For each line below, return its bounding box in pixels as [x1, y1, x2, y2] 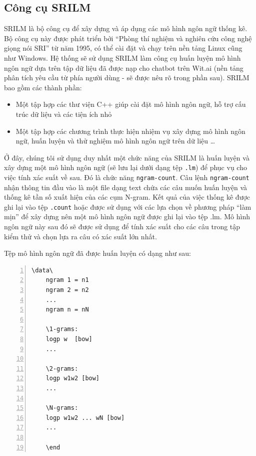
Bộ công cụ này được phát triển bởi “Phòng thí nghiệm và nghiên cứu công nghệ [4, 33, 252, 43]
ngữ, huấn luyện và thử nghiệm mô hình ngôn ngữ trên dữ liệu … [15, 135, 215, 146]
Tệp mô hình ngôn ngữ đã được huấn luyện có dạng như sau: [4, 248, 191, 258]
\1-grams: [45, 326, 78, 333]
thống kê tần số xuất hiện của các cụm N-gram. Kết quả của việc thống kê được [4, 192, 250, 202]
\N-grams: [45, 404, 78, 412]
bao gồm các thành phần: [4, 82, 82, 92]
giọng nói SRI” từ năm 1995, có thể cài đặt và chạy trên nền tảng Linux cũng [4, 43, 242, 53]
